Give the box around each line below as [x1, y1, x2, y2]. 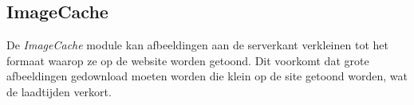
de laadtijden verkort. [6, 83, 112, 99]
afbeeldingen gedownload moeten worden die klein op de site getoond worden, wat [6, 68, 408, 84]
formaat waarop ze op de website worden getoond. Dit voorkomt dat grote [6, 52, 369, 68]
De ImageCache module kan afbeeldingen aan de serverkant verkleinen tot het [6, 37, 388, 53]
